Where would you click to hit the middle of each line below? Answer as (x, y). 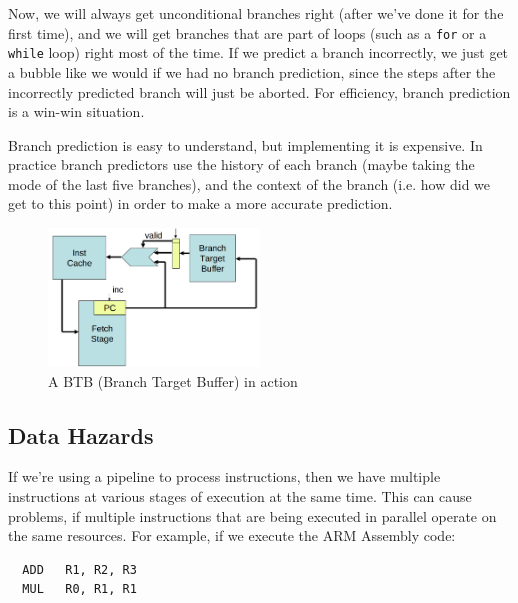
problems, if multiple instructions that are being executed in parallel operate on (252, 515)
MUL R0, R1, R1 (79, 589)
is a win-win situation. (76, 111)
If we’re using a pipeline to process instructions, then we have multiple (224, 476)
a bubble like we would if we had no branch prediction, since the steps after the (252, 71)
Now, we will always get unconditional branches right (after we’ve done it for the (256, 13)
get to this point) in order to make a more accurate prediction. (200, 203)
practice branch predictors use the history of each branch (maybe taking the (241, 164)
